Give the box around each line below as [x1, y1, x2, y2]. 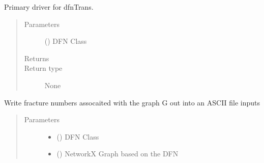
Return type [24, 63, 63, 73]
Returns [24, 52, 49, 63]
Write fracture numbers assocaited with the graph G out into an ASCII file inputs [4, 97, 260, 107]
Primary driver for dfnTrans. [4, 2, 94, 12]
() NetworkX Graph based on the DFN [56, 148, 179, 159]
